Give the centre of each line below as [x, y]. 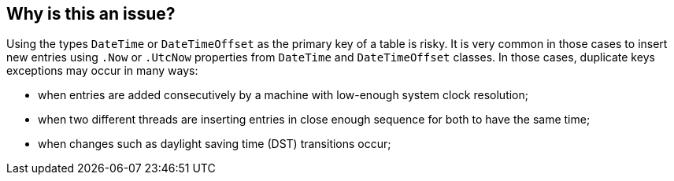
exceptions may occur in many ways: [102, 71]
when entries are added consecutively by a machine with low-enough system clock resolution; [283, 95]
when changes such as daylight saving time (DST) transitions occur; [215, 144]
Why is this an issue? [91, 14]
